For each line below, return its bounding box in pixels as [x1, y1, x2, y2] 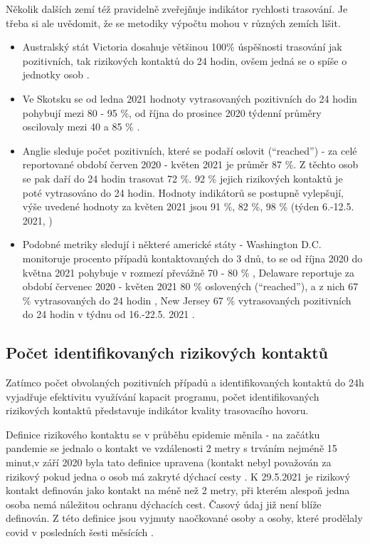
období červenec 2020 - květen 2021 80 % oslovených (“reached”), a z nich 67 [22, 279, 359, 294]
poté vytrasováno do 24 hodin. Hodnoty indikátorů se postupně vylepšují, [22, 185, 344, 200]
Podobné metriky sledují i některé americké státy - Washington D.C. [22, 237, 322, 252]
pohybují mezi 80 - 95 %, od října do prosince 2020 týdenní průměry [22, 105, 322, 120]
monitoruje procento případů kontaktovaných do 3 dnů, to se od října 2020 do [22, 250, 363, 265]
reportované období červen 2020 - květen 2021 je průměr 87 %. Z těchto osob [22, 157, 359, 172]
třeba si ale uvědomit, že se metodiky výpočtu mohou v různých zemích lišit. [6, 15, 341, 30]
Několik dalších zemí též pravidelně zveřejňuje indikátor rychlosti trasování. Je [6, 1, 348, 16]
